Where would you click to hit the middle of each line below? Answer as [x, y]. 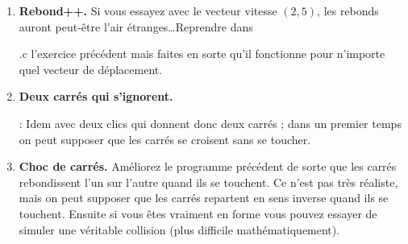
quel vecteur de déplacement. [91, 69]
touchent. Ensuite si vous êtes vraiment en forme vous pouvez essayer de [198, 213]
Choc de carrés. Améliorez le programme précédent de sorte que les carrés [208, 166]
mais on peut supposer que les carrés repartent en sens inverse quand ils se [204, 198]
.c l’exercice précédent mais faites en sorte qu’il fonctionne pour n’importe [202, 54]
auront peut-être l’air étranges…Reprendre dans [136, 26]
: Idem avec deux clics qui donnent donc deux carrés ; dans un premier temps [210, 123]
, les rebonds [348, 10]
